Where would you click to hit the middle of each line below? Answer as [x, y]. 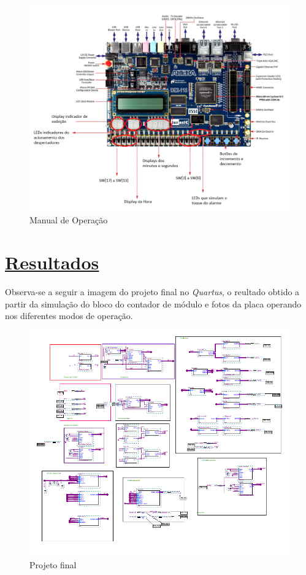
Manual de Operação [69, 220]
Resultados [52, 262]
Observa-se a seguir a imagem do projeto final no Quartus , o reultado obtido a [152, 291]
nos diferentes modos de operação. [69, 316]
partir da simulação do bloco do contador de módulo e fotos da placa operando [153, 303]
